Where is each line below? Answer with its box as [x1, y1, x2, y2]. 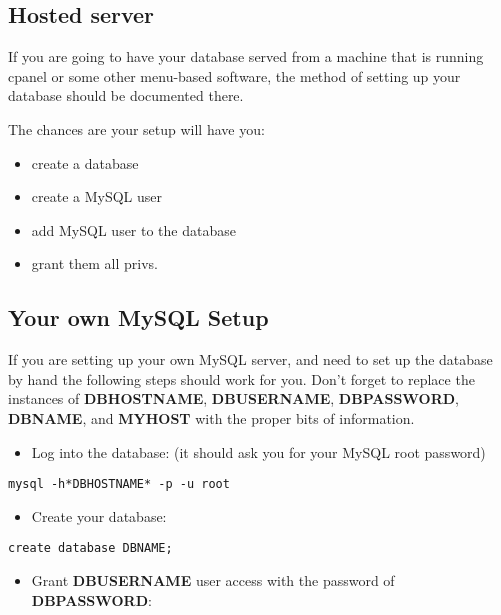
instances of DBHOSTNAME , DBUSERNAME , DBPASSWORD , [8, 388, 459, 409]
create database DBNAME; [8, 541, 173, 556]
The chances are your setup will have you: [8, 118, 265, 139]
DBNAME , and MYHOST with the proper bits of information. [8, 407, 415, 428]
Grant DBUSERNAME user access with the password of [31, 570, 395, 591]
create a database [31, 152, 139, 173]
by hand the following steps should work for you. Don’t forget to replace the [8, 368, 475, 389]
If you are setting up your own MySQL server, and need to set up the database [8, 349, 493, 370]
